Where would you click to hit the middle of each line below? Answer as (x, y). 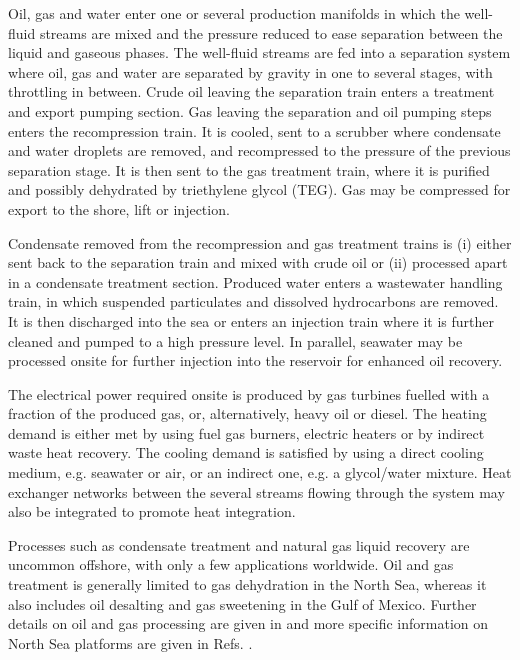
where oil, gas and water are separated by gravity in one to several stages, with (250, 71)
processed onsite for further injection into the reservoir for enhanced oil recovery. (255, 360)
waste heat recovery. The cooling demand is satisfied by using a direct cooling (246, 452)
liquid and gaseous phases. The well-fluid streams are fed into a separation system (259, 52)
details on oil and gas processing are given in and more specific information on (248, 623)
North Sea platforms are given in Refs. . (130, 642)
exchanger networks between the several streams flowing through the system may (256, 491)
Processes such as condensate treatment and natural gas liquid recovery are (239, 544)
